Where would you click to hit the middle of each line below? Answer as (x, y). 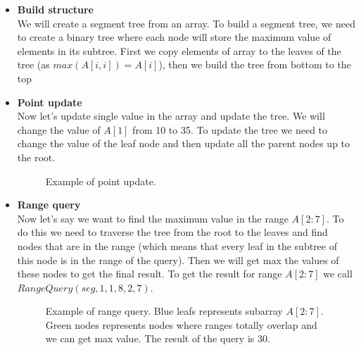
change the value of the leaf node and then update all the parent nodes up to (184, 143)
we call (338, 274)
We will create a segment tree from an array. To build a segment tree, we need (186, 23)
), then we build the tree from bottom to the (255, 64)
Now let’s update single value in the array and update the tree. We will (171, 116)
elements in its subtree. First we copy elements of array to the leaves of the (179, 50)
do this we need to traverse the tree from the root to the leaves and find (172, 232)
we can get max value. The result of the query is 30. (158, 338)
